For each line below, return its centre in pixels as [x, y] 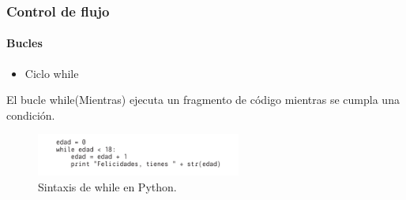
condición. [31, 115]
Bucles [24, 43]
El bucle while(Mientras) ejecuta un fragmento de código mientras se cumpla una [203, 100]
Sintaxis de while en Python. [107, 186]
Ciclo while [52, 73]
